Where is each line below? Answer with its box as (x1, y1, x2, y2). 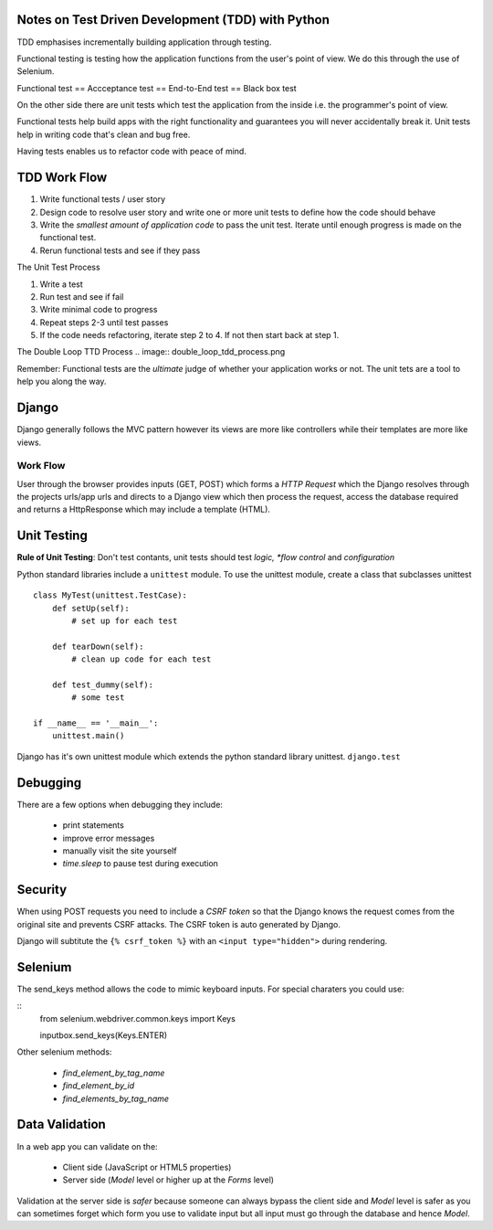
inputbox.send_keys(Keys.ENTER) (39, 1030, 168, 1041)
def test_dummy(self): (51, 679, 154, 690)
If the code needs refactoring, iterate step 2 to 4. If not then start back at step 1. (39, 330, 340, 341)
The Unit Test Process (16, 261, 100, 273)
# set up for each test (71, 615, 178, 626)
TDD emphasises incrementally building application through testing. (16, 37, 272, 48)
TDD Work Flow (16, 170, 108, 186)
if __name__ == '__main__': (33, 718, 159, 728)
